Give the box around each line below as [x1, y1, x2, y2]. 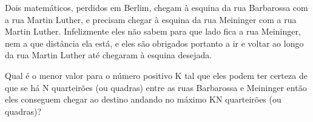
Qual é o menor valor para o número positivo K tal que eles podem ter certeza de [5, 69, 308, 81]
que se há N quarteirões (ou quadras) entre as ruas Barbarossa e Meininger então [5, 81, 307, 93]
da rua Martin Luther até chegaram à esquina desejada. [5, 49, 212, 61]
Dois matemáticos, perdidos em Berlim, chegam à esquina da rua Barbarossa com [5, 1, 308, 13]
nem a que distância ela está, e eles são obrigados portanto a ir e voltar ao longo [5, 36, 304, 49]
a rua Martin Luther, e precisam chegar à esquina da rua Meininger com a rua [5, 13, 297, 25]
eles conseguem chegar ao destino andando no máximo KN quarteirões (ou [5, 93, 281, 106]
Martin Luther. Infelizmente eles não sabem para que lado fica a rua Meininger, [5, 25, 301, 38]
